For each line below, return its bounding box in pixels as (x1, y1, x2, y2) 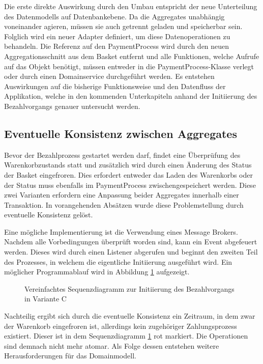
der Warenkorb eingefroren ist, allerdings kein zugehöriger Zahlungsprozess (4, 320, 237, 331)
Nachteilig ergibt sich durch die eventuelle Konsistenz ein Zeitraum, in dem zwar (4, 311, 255, 321)
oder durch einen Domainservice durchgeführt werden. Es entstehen (4, 71, 215, 81)
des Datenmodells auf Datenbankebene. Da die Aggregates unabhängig (4, 11, 225, 21)
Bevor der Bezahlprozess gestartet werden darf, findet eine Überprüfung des (4, 149, 241, 160)
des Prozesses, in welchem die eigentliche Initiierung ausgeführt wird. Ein (4, 256, 232, 267)
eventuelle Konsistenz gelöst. (4, 209, 93, 220)
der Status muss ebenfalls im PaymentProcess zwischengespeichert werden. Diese (4, 179, 256, 190)
